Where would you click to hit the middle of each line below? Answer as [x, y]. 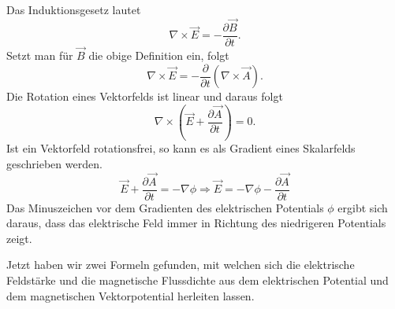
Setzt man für [40, 55]
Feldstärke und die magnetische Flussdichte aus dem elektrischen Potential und [197, 280]
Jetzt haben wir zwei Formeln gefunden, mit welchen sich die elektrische [181, 265]
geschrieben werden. [54, 163]
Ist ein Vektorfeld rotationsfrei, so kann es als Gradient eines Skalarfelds [181, 148]
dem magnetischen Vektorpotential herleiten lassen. [130, 295]
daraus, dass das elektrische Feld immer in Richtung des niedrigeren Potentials [196, 223]
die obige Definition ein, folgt [159, 55]
